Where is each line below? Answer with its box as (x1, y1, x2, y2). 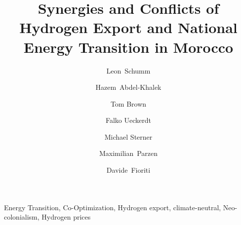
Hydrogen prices (41, 212, 91, 222)
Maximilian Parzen (99, 148, 158, 158)
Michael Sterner (104, 131, 153, 142)
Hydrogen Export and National (19, 17, 238, 37)
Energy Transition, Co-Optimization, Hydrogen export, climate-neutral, (4, 202, 221, 212)
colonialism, (4, 212, 40, 222)
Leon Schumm (106, 65, 151, 75)
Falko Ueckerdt (105, 115, 151, 125)
